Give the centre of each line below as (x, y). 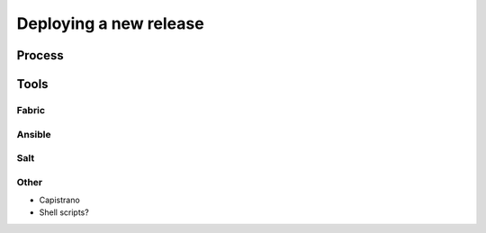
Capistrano (59, 200)
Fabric (31, 110)
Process (40, 55)
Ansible (34, 134)
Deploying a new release (110, 23)
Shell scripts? (64, 212)
